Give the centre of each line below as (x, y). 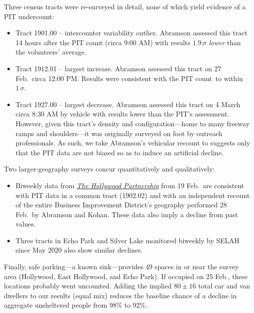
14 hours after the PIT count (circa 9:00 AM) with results (103, 42)
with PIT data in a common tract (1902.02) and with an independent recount (133, 195)
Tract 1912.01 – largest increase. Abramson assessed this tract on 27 (118, 68)
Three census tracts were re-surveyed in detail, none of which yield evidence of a (125, 6)
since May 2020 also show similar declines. (79, 250)
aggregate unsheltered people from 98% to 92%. (76, 305)
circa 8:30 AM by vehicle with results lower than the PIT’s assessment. (122, 114)
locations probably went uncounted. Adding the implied (88, 286)
